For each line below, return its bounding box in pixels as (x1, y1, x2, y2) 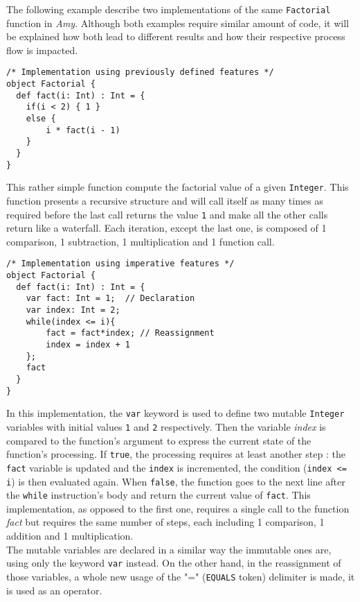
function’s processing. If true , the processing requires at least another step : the (6, 447, 345, 461)
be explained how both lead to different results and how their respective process (6, 29, 345, 44)
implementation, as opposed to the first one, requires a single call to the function (6, 501, 350, 515)
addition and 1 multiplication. (6, 528, 134, 543)
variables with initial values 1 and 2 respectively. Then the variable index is (6, 419, 326, 433)
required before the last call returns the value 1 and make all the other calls (6, 207, 328, 221)
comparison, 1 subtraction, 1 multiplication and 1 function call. (6, 234, 275, 248)
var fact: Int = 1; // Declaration (26, 293, 195, 304)
